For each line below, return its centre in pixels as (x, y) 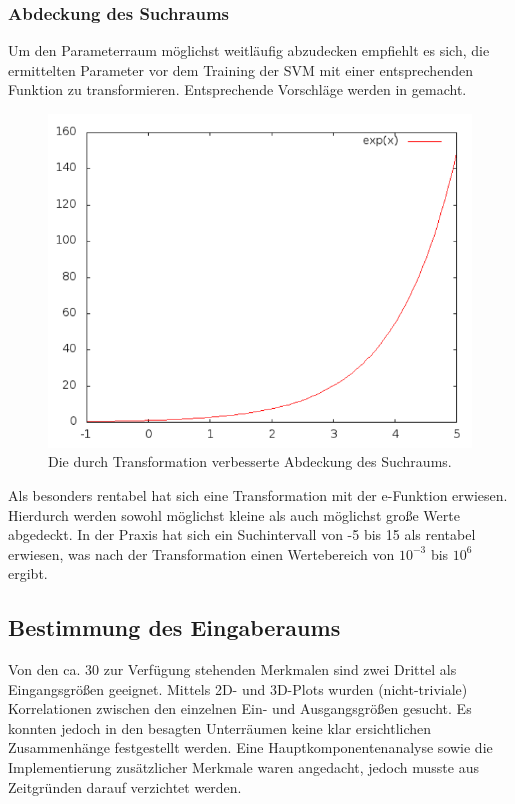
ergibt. (28, 573)
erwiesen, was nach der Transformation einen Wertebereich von (201, 553)
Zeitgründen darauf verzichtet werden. (125, 786)
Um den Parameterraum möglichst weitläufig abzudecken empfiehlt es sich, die (249, 50)
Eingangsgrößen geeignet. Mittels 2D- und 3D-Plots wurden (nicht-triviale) (238, 688)
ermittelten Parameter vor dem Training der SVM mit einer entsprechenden (240, 69)
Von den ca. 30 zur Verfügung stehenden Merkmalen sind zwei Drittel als (232, 669)
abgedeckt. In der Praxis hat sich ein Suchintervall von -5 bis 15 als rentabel (242, 534)
